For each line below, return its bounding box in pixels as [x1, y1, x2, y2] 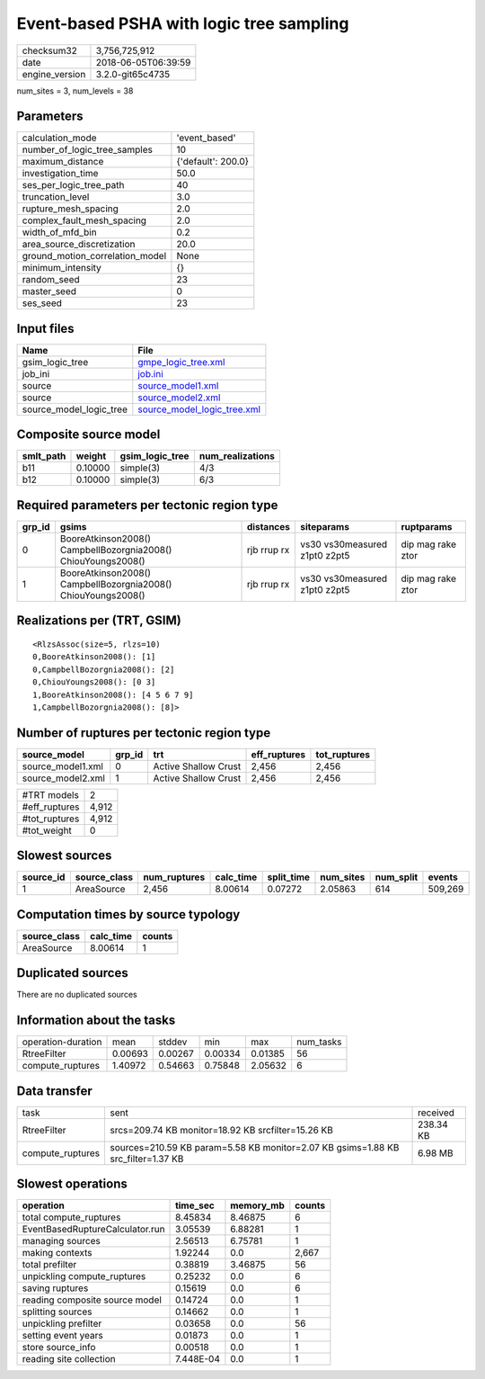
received [418, 1106, 455, 1119]
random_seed [22, 273, 80, 286]
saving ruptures [22, 1282, 89, 1294]
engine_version [22, 67, 86, 80]
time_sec [175, 1199, 215, 1212]
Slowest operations [16, 1177, 128, 1192]
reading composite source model [22, 1294, 162, 1306]
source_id [22, 871, 66, 883]
